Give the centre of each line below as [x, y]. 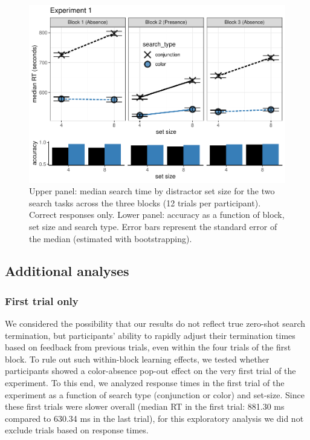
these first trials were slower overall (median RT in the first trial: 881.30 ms [145, 406]
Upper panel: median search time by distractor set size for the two [152, 191]
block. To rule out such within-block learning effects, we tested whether [137, 359]
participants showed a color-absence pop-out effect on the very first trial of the [150, 371]
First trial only [42, 300]
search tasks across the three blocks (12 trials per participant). [145, 202]
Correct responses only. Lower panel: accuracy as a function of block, [157, 215]
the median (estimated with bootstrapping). [111, 238]
